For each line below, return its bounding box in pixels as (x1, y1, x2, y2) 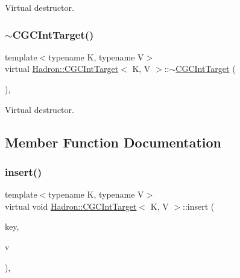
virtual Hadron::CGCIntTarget (5, 62, 119, 75)
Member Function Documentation (5, 132, 222, 151)
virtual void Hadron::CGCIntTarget (5, 199, 137, 212)
